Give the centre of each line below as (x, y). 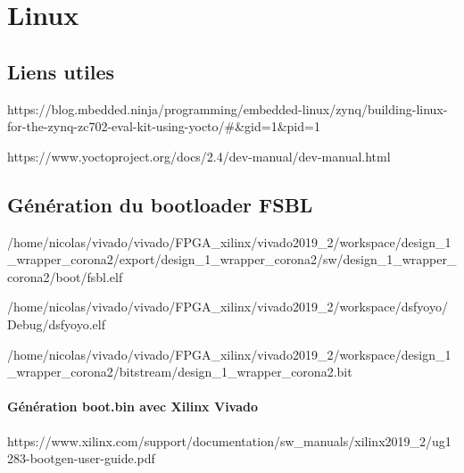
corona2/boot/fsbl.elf (65, 276)
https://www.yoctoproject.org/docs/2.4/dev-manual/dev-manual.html (199, 156)
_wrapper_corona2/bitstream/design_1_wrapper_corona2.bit (180, 372)
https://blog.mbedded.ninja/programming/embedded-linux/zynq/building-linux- (228, 108)
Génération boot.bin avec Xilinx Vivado (133, 407)
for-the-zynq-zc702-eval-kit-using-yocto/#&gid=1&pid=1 (164, 126)
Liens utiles (61, 71)
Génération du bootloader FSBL (160, 204)
